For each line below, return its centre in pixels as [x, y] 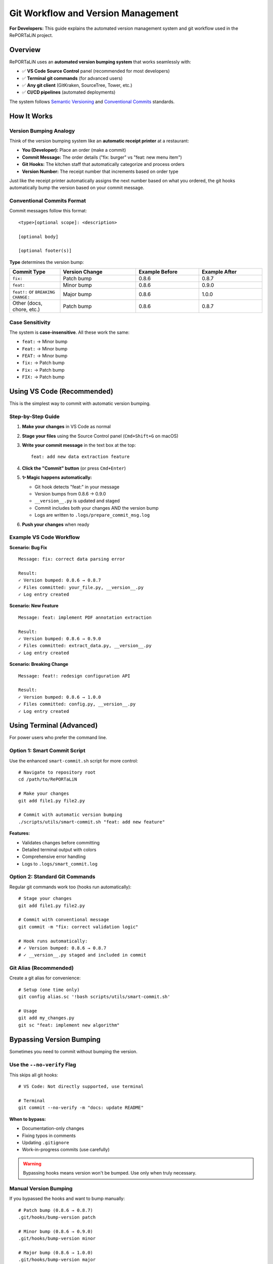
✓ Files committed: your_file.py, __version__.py [81, 587]
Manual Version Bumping [41, 1188]
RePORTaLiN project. [31, 35]
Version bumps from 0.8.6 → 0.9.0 [70, 494]
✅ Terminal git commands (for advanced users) [72, 78]
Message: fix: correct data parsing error [72, 559]
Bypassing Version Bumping [55, 1039]
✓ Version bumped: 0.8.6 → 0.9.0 [60, 639]
